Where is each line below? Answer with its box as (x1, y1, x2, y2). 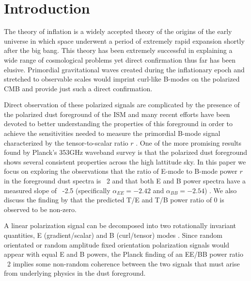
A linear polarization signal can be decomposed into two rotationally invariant (4, 220, 236, 231)
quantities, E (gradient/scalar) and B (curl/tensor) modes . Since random (4, 230, 222, 240)
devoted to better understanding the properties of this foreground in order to (4, 118, 233, 129)
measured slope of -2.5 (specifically (4, 185, 110, 195)
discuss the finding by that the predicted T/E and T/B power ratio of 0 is (4, 195, 224, 205)
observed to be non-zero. (4, 204, 77, 214)
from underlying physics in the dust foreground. (4, 268, 146, 278)
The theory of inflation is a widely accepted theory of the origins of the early (4, 26, 232, 36)
